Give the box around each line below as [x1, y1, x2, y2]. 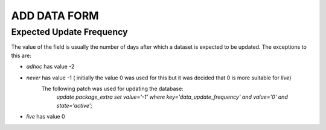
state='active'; [56, 102, 93, 109]
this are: [11, 52, 31, 59]
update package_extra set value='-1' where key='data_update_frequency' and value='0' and [56, 93, 288, 101]
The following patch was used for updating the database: [41, 85, 184, 92]
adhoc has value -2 [26, 63, 75, 70]
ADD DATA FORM [11, 9, 99, 22]
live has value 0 [26, 113, 66, 120]
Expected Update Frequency [11, 26, 128, 37]
